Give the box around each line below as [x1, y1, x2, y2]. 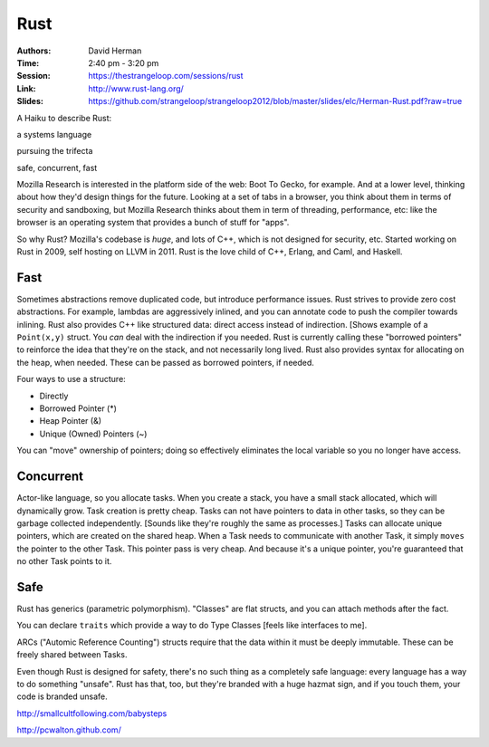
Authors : [16, 45, 52, 56]
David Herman [88, 45, 142, 56]
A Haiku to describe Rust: [16, 112, 112, 123]
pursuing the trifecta [16, 146, 93, 157]
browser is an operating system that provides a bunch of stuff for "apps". [16, 217, 290, 228]
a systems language [16, 129, 92, 139]
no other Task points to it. [16, 556, 112, 567]
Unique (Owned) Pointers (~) [39, 428, 148, 439]
